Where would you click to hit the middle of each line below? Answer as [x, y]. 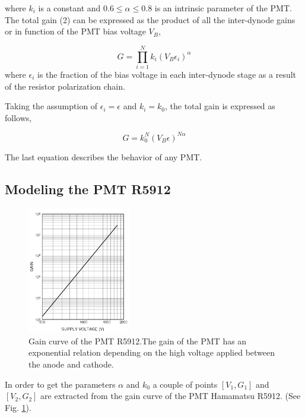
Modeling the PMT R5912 [88, 189]
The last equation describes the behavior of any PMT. [104, 156]
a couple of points [185, 384]
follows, [18, 117]
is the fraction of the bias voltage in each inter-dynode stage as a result [167, 74]
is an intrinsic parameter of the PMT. [223, 8]
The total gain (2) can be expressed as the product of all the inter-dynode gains [150, 19]
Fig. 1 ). [18, 407]
